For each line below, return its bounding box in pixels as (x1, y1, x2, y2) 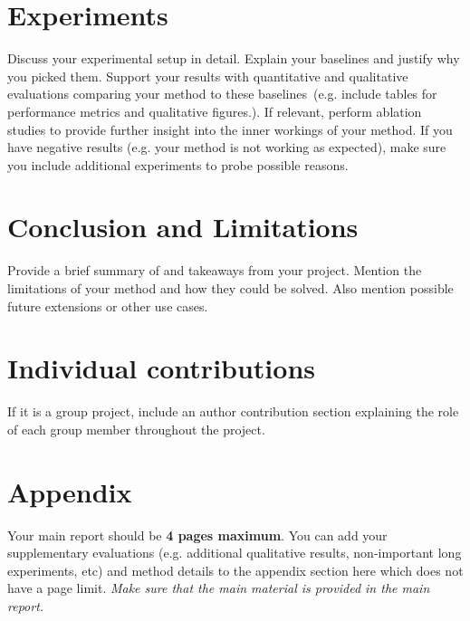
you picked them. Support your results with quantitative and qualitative (7, 66, 408, 85)
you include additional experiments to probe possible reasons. (7, 155, 349, 174)
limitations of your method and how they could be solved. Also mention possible (7, 279, 454, 297)
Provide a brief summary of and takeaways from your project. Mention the (7, 261, 422, 280)
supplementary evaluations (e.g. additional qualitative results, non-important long (7, 543, 462, 562)
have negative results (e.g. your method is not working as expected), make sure (7, 138, 446, 157)
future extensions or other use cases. (7, 296, 208, 315)
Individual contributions (7, 349, 316, 387)
